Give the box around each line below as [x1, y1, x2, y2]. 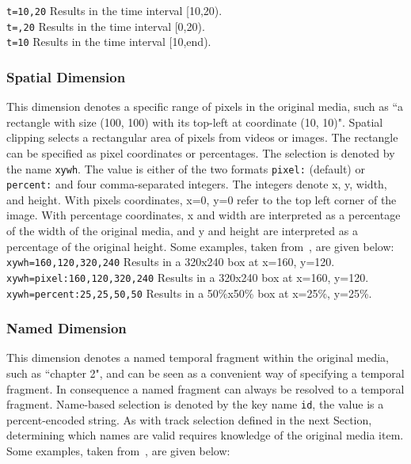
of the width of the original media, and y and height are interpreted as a [6, 222, 358, 239]
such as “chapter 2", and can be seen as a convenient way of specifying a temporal [6, 365, 405, 382]
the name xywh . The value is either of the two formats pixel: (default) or [6, 160, 365, 177]
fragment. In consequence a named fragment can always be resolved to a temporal [6, 380, 405, 397]
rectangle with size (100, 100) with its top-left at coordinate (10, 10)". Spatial [6, 113, 383, 130]
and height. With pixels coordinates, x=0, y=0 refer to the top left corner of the [6, 191, 397, 207]
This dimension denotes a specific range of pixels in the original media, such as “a [6, 98, 404, 115]
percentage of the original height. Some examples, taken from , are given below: [6, 238, 394, 254]
